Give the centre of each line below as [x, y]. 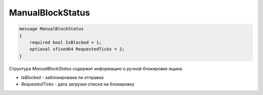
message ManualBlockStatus [51, 29]
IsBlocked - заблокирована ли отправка [63, 78]
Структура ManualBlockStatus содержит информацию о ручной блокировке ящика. [96, 68]
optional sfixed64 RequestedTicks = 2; [77, 49]
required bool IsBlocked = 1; [66, 42]
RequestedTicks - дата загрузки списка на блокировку [78, 84]
